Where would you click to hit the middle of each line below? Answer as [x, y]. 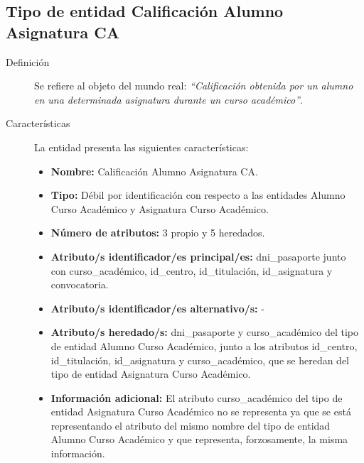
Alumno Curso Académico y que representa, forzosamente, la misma [199, 439]
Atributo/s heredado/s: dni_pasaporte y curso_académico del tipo [205, 332]
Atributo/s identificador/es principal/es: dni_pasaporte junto [198, 256]
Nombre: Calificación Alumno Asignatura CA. [154, 171]
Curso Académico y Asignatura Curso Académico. [160, 208]
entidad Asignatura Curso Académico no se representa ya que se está [201, 412]
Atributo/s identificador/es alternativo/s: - [157, 308]
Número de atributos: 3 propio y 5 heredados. [158, 233]
